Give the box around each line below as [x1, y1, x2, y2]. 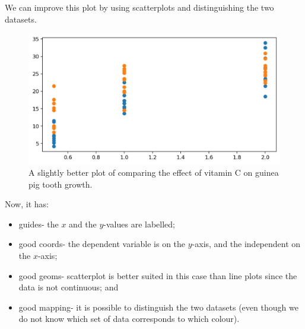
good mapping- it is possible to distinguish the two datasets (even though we [18, 300, 298, 313]
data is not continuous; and [18, 281, 119, 293]
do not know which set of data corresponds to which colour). [18, 312, 240, 325]
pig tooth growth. [28, 178, 93, 190]
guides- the [18, 217, 59, 230]
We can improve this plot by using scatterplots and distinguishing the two [5, 1, 274, 13]
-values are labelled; [103, 217, 175, 230]
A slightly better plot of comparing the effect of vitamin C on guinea [28, 166, 279, 179]
